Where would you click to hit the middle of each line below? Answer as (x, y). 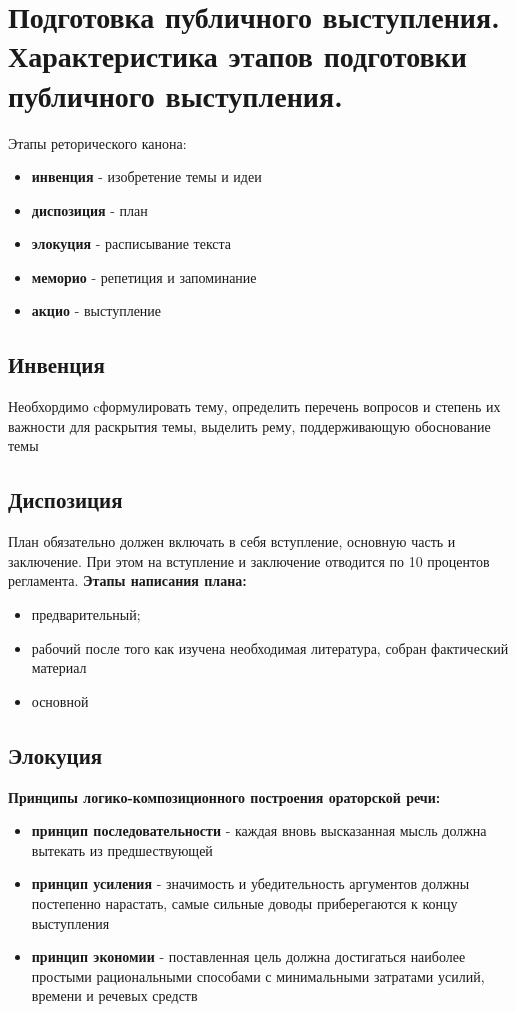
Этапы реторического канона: (97, 142)
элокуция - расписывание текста (131, 243)
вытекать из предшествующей (122, 849)
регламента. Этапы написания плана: (127, 580)
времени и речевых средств (114, 995)
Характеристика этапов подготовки (237, 55)
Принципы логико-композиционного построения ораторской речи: (224, 796)
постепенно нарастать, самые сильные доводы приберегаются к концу (244, 902)
